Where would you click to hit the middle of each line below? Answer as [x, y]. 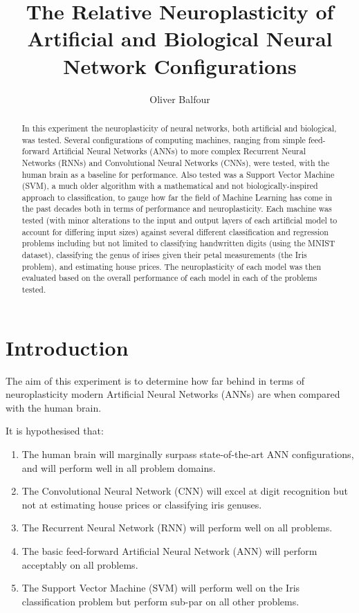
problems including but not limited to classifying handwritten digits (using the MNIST [178, 243]
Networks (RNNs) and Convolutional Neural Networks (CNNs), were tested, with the [175, 162]
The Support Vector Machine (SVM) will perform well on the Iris [161, 588]
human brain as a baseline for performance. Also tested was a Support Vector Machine [178, 174]
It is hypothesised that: [55, 431]
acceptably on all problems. [80, 564]
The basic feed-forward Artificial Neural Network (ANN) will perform [169, 551]
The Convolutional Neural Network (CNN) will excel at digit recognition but [185, 491]
